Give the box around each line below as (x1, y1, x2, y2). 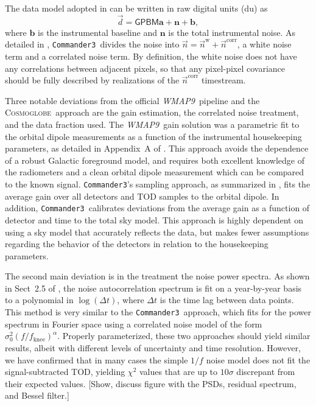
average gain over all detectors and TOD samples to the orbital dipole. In (5, 189, 279, 202)
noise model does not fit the (206, 353, 311, 366)
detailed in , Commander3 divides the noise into (5, 38, 180, 51)
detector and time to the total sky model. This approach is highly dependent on (5, 213, 303, 226)
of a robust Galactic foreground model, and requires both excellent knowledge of (5, 153, 305, 166)
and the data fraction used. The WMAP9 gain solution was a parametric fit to (5, 118, 300, 131)
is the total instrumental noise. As (168, 26, 296, 38)
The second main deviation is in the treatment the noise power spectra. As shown (5, 270, 310, 282)
